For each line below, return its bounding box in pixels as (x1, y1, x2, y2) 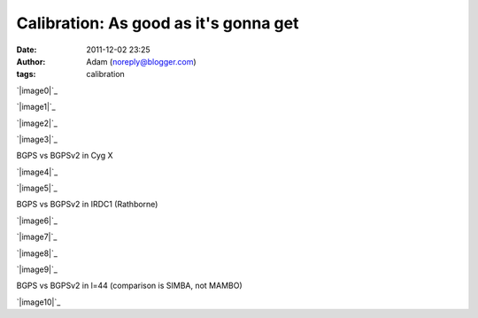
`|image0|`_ (16, 85, 58, 96)
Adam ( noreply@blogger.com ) (86, 56, 197, 66)
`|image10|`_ (16, 297, 61, 307)
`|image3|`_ (16, 134, 58, 144)
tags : (16, 69, 36, 80)
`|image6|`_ (16, 215, 58, 226)
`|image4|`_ (16, 167, 58, 177)
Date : (16, 44, 37, 55)
